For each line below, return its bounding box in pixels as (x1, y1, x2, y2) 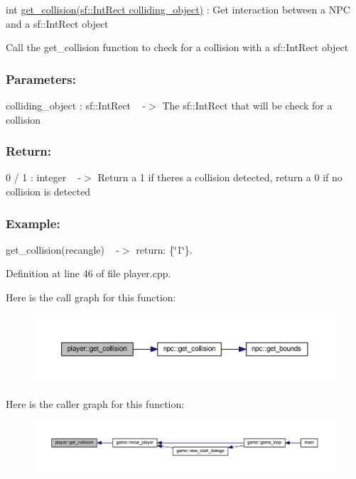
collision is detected (6, 184, 91, 198)
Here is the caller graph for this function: (6, 396, 185, 411)
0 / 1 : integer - (6, 170, 82, 185)
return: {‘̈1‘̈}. (136, 242, 193, 257)
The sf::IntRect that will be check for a (162, 98, 333, 112)
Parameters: (6, 70, 77, 87)
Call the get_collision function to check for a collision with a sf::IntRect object (6, 40, 349, 55)
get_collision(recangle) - (6, 242, 119, 257)
